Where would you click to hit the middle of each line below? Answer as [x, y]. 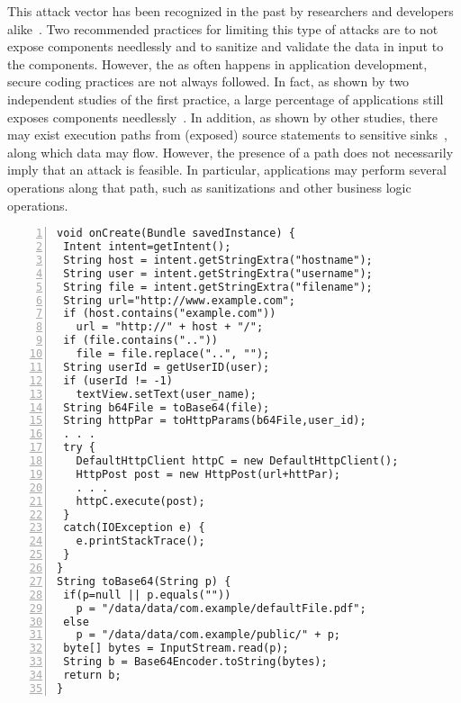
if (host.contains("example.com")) [170, 314]
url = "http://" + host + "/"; [170, 327]
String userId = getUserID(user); [167, 367]
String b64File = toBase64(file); [167, 407]
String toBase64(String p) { [144, 581]
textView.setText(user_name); [166, 394]
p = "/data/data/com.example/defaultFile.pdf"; [221, 608]
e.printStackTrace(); [140, 541]
